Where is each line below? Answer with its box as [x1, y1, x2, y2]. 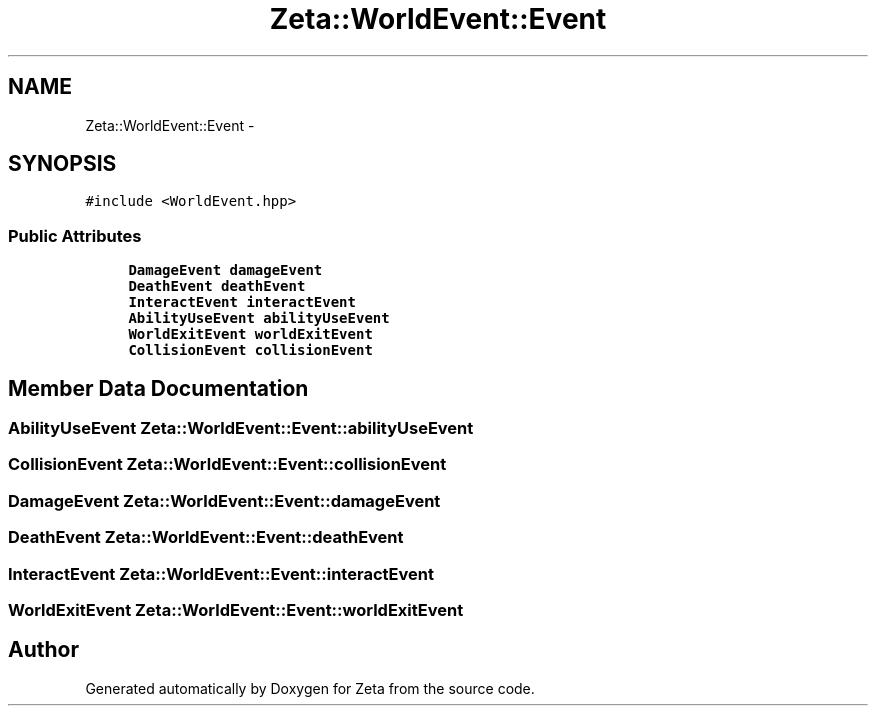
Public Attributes [8, 225, 142, 246]
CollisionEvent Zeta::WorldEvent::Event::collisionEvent [8, 454, 447, 475]
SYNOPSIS [8, 151, 117, 177]
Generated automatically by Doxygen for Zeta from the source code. [85, 679, 535, 697]
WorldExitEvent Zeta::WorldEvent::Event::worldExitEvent [8, 599, 464, 620]
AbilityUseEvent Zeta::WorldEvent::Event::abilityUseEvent [8, 418, 474, 439]
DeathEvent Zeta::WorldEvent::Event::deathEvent [8, 527, 404, 548]
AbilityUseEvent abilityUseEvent [128, 310, 390, 327]
